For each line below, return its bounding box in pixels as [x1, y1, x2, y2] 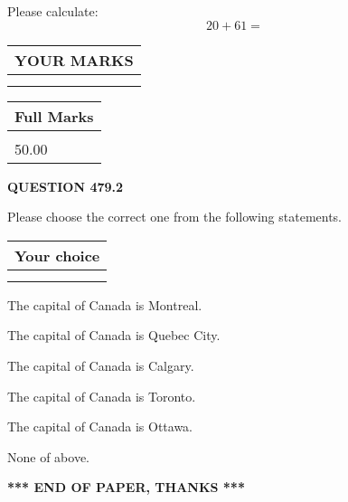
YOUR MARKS [14, 49, 134, 71]
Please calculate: [7, 2, 99, 20]
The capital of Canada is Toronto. [7, 386, 196, 405]
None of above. [7, 447, 89, 466]
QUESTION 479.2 [7, 176, 124, 195]
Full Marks [14, 105, 94, 127]
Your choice [14, 244, 100, 266]
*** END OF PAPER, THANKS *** [7, 478, 245, 497]
